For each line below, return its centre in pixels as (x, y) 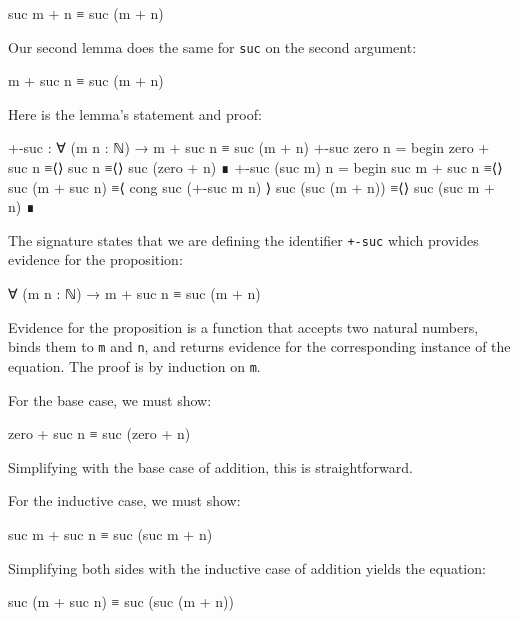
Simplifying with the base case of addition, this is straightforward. (210, 466)
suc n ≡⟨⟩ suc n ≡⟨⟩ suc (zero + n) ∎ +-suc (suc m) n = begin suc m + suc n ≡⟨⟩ (255, 167)
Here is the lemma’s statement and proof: (135, 113)
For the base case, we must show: (110, 399)
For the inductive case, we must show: (124, 500)
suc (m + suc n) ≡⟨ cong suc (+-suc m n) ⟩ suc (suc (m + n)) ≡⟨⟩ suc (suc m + (251, 186)
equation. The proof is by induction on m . (134, 365)
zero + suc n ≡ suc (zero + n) (99, 433)
